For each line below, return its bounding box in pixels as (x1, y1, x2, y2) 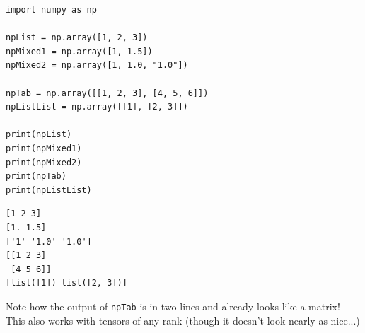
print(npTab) (6, 171, 66, 182)
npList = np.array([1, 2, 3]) (6, 33, 148, 43)
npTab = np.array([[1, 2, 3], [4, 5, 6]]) (6, 88, 209, 98)
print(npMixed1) (6, 143, 82, 153)
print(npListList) (6, 185, 92, 195)
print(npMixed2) (6, 157, 82, 168)
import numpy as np (6, 5, 97, 15)
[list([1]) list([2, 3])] (6, 278, 127, 288)
